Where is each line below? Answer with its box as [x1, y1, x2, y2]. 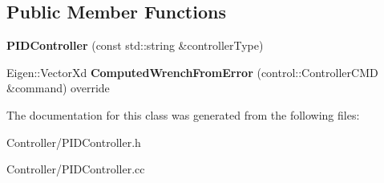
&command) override [6, 79, 110, 96]
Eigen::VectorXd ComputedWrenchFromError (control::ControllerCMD [6, 63, 378, 80]
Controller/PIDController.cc [6, 161, 145, 177]
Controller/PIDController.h [6, 133, 141, 150]
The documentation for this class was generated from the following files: [6, 106, 360, 123]
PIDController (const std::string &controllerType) [6, 37, 264, 54]
